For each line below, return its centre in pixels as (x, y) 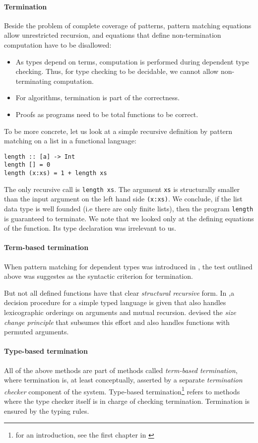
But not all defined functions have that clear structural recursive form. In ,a (119, 292)
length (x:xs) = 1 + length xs (56, 173)
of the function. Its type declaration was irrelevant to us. (90, 228)
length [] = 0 (27, 165)
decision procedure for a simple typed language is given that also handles (115, 302)
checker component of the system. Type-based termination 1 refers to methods (122, 390)
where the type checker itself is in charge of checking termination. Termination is (127, 401)
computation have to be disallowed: (58, 44)
